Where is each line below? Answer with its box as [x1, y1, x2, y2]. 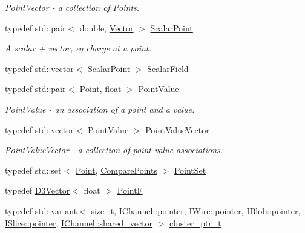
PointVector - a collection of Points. [5, 1, 140, 13]
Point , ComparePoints [75, 163, 157, 176]
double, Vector [79, 21, 134, 34]
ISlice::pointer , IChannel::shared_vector [5, 216, 153, 229]
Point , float [79, 82, 122, 95]
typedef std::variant [5, 204, 77, 217]
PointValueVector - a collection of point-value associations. [5, 143, 223, 156]
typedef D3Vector [5, 184, 70, 197]
